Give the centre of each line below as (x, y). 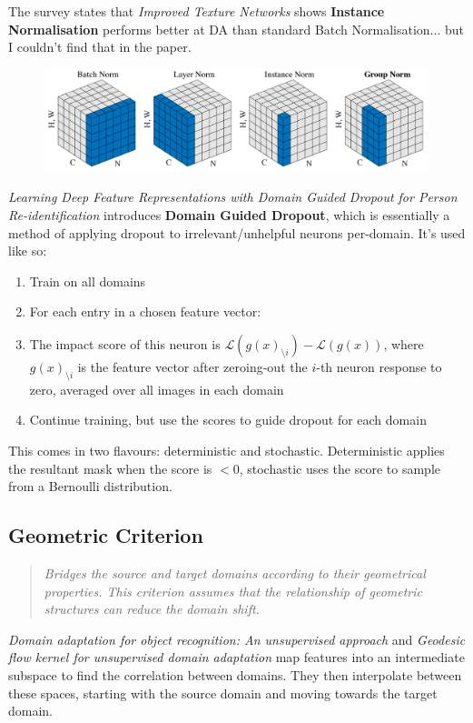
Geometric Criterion (106, 535)
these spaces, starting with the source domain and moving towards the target (223, 693)
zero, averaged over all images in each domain (157, 389)
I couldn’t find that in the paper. (100, 47)
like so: (28, 251)
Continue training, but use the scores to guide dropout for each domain (228, 420)
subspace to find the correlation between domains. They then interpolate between (235, 674)
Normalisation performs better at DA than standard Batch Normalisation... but (236, 29)
